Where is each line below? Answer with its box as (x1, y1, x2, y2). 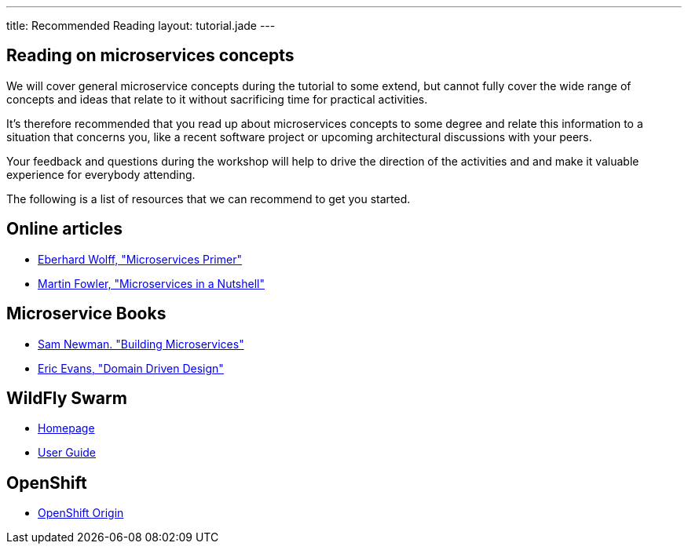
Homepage (38, 421, 95, 435)
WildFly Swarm (6, 388, 127, 408)
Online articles (6, 219, 123, 239)
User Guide (38, 446, 97, 460)
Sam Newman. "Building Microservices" (38, 337, 244, 351)
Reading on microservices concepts (6, 46, 295, 66)
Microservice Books (6, 304, 167, 324)
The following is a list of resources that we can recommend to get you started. (6, 191, 411, 206)
